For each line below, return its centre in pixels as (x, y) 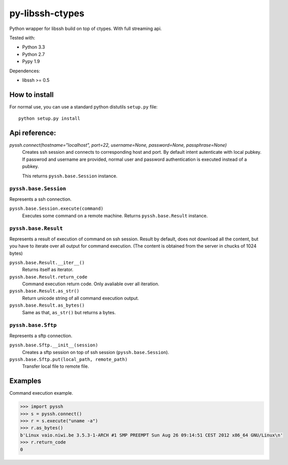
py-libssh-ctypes (47, 13)
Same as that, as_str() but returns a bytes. (69, 312)
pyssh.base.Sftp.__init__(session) (54, 345)
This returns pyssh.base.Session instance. (70, 176)
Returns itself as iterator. (48, 269)
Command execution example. (41, 393)
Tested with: (22, 38)
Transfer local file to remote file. (55, 366)
